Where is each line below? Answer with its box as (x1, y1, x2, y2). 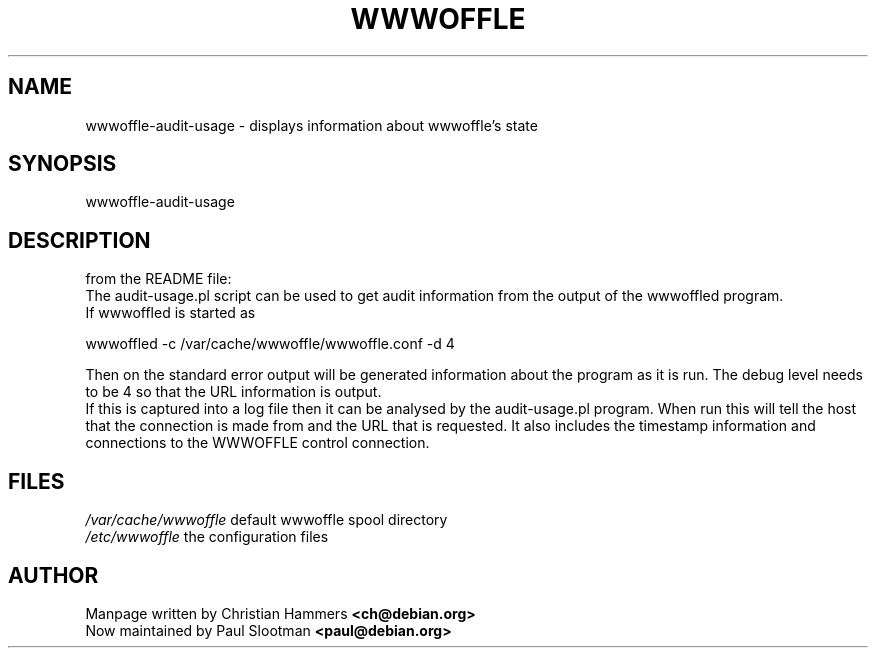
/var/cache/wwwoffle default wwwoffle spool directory (85, 511, 448, 529)
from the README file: (85, 270, 232, 288)
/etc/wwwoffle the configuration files (85, 528, 329, 546)
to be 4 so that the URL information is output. (85, 383, 382, 401)
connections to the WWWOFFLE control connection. (85, 434, 430, 452)
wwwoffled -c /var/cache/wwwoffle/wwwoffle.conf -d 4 (85, 335, 455, 353)
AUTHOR (8, 562, 99, 588)
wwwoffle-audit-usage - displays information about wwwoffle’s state (85, 116, 538, 134)
